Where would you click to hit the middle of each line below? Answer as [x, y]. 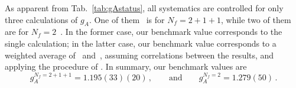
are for [17, 32]
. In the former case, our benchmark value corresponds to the [171, 32]
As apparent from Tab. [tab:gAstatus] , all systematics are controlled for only [144, 8]
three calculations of [41, 19]
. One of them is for [127, 19]
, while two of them [256, 19]
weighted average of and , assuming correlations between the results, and [139, 55]
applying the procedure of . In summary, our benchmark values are [126, 66]
